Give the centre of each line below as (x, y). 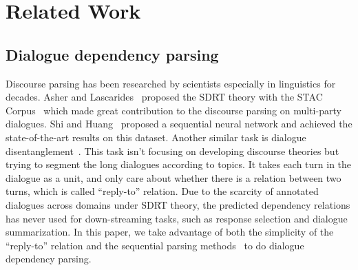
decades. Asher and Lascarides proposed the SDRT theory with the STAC (164, 97)
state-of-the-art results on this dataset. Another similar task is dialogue (156, 137)
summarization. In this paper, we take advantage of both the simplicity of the (170, 232)
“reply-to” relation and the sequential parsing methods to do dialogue (155, 245)
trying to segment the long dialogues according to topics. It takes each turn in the (179, 164)
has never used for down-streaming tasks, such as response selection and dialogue (177, 218)
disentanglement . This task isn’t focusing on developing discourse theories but (172, 150)
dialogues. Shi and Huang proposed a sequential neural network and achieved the (179, 124)
